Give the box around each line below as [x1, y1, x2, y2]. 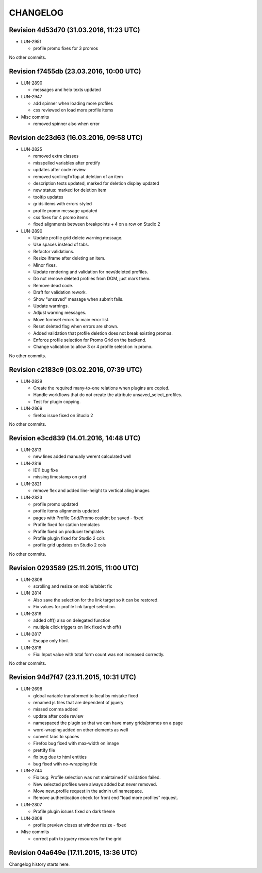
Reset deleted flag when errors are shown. [33, 324, 118, 329]
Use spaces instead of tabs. [33, 241, 89, 248]
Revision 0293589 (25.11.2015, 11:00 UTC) [9, 564, 139, 572]
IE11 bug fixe [33, 467, 58, 473]
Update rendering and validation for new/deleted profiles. [33, 269, 148, 275]
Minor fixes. [33, 262, 57, 268]
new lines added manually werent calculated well [33, 454, 131, 459]
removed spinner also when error [33, 121, 100, 127]
